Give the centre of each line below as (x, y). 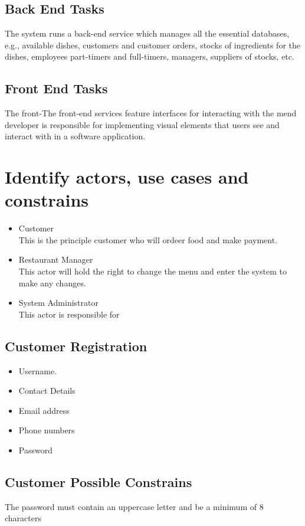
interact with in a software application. (75, 136)
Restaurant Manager (56, 259)
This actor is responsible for (69, 314)
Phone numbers (47, 430)
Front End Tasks (56, 88)
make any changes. (52, 282)
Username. (38, 370)
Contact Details (47, 391)
